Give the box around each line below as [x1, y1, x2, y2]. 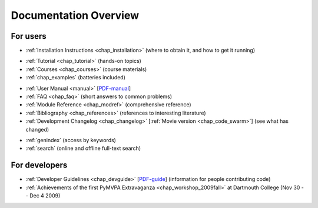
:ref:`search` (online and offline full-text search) [25, 145, 141, 152]
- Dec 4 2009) [25, 192, 61, 199]
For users [11, 31, 47, 41]
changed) [25, 126, 49, 133]
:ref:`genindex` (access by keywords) [25, 136, 116, 143]
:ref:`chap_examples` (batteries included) [25, 74, 126, 81]
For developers [11, 160, 68, 170]
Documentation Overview [11, 9, 140, 22]
